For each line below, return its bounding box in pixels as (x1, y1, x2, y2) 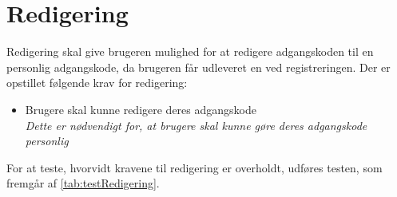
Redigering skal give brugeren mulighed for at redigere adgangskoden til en (6, 43, 374, 60)
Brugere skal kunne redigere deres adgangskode (25, 100, 256, 117)
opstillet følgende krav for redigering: (6, 74, 188, 91)
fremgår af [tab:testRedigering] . (6, 175, 160, 191)
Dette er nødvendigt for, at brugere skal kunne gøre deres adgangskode (25, 116, 367, 133)
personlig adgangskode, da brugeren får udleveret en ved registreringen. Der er (6, 58, 391, 75)
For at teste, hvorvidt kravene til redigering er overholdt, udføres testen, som (6, 159, 383, 175)
